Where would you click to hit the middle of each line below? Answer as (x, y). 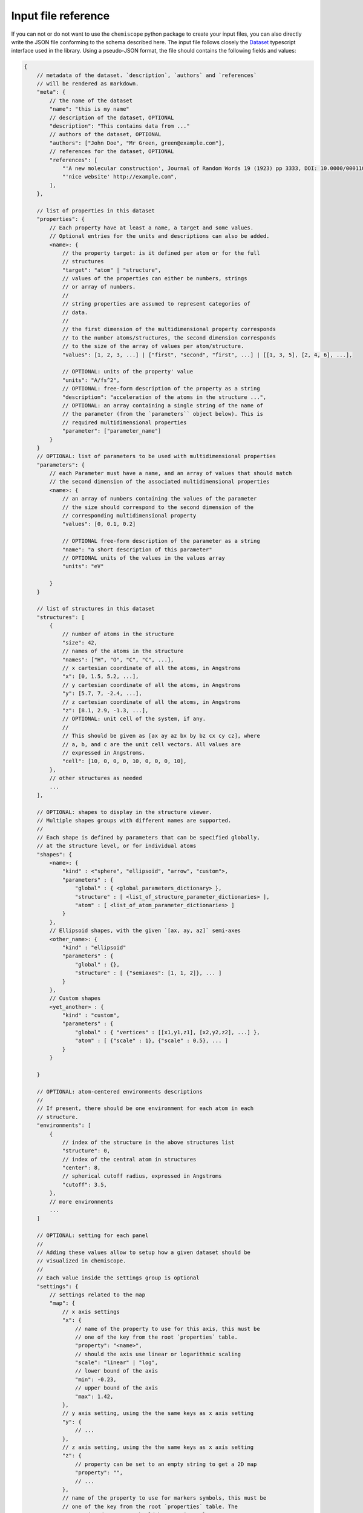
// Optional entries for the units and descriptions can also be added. (159, 236)
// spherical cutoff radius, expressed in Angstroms (142, 1176)
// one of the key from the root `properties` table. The (150, 1506)
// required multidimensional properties (124, 422)
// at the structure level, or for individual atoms (116, 846)
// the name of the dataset (91, 100)
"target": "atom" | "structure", (112, 270)
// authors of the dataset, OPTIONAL (105, 134)
